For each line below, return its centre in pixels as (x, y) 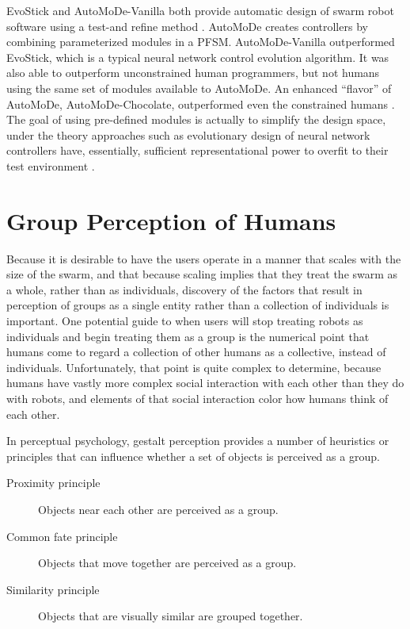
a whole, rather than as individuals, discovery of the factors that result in (184, 289)
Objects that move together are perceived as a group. (167, 563)
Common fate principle (62, 536)
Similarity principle (53, 589)
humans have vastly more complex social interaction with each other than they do (205, 383)
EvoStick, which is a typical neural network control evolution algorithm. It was (198, 57)
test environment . (51, 165)
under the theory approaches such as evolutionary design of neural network (188, 134)
